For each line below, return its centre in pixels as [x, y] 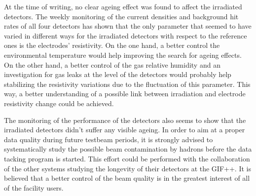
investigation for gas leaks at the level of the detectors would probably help [118, 74]
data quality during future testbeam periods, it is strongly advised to [109, 139]
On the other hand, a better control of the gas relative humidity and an [112, 64]
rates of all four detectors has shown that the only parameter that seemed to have [128, 26]
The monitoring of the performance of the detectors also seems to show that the [125, 120]
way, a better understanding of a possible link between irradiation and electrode [125, 94]
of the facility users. [34, 187]
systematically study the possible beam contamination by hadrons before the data [128, 149]
